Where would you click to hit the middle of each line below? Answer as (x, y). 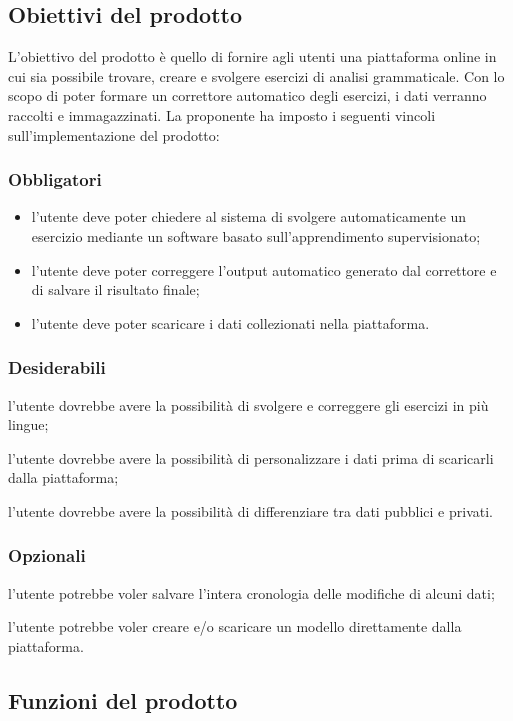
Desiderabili (57, 367)
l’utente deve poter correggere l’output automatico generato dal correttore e (264, 269)
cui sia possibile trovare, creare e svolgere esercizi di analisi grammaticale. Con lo (256, 75)
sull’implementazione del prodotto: (114, 134)
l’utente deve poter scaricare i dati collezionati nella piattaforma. (230, 322)
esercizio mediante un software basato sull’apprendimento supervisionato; (256, 235)
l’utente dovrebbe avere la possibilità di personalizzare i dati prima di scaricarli (251, 457)
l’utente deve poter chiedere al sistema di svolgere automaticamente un (249, 216)
